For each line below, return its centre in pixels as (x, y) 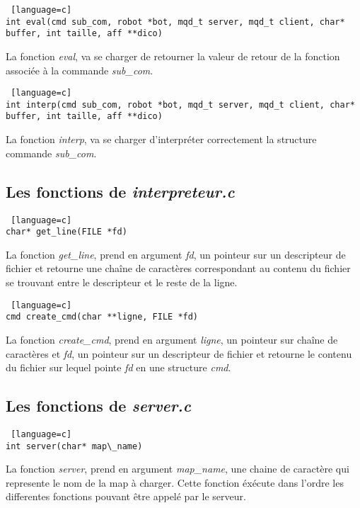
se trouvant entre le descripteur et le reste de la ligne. (122, 282)
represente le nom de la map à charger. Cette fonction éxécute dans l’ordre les (175, 482)
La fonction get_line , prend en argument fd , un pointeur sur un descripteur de (176, 254)
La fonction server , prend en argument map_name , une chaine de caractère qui (178, 469)
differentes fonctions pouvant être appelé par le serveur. (126, 496)
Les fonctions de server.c (98, 406)
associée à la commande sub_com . (80, 70)
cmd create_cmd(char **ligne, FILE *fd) (102, 317)
